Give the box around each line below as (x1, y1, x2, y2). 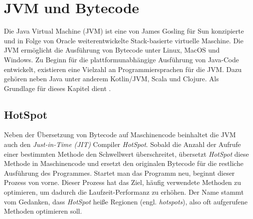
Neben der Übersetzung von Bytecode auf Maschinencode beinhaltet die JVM (4, 129, 236, 140)
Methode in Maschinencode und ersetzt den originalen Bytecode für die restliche (4, 158, 244, 168)
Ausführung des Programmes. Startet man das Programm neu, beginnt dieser (4, 167, 235, 178)
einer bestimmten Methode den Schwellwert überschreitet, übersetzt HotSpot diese (4, 148, 249, 159)
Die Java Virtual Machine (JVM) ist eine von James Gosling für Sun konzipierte (4, 26, 244, 36)
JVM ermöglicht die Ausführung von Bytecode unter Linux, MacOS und (4, 45, 220, 55)
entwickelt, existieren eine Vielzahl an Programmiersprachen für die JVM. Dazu (4, 64, 242, 74)
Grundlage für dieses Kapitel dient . (4, 83, 111, 93)
